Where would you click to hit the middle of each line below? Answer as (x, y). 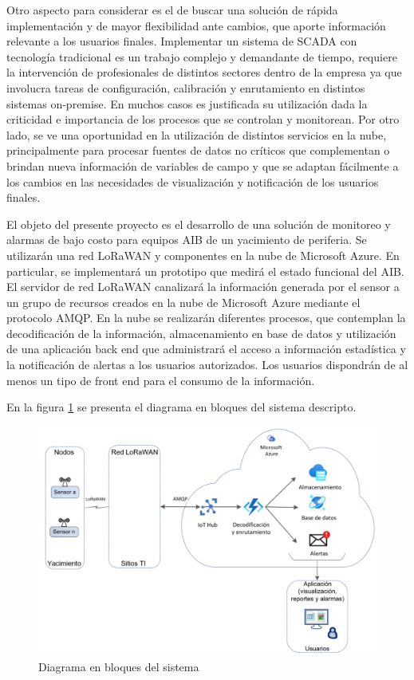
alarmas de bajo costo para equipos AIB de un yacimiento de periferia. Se (187, 240)
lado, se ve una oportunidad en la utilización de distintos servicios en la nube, (197, 134)
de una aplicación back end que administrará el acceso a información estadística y (206, 349)
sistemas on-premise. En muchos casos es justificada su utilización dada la (187, 103)
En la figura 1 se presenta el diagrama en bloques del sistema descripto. (181, 407)
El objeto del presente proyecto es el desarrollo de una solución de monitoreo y (199, 224)
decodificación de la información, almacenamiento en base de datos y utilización (201, 333)
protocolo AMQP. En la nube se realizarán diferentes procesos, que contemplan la (206, 318)
